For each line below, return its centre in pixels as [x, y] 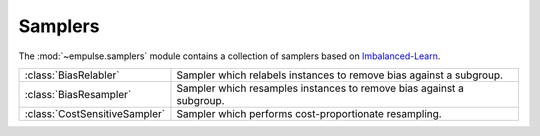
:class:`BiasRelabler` [72, 75]
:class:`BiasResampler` [78, 94]
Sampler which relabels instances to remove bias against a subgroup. [340, 75]
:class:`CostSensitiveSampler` [94, 113]
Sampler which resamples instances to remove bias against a [320, 88]
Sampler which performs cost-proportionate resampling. [309, 113]
